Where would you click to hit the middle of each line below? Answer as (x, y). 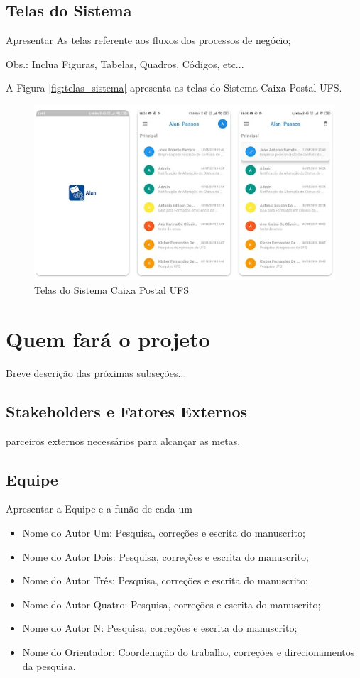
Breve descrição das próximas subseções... (96, 372)
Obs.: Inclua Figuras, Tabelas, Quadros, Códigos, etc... (125, 64)
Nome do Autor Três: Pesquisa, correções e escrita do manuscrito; (165, 580)
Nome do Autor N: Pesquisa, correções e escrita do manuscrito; (160, 628)
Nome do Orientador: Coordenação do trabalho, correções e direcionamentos (189, 652)
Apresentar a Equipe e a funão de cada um (99, 509)
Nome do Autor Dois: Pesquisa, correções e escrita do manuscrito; (165, 556)
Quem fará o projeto (108, 338)
